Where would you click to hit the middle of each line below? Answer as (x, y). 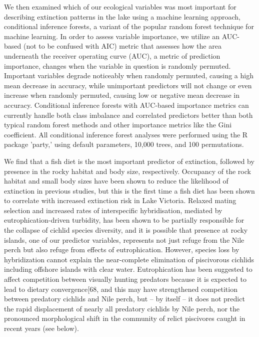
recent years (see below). (41, 328)
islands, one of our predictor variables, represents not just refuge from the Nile (124, 239)
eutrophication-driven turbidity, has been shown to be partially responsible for (124, 220)
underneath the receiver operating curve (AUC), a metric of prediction (112, 55)
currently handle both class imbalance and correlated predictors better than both (128, 115)
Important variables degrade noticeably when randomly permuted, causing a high (129, 75)
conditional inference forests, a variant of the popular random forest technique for (129, 26)
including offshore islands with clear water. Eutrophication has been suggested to (128, 269)
